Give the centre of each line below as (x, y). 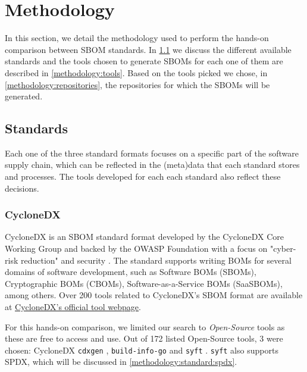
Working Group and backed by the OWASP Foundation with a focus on (136, 248)
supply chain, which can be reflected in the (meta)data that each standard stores (152, 165)
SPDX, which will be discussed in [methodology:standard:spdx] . (121, 362)
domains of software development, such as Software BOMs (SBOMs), (131, 272)
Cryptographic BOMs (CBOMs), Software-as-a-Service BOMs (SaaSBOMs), (144, 283)
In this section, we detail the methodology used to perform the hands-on (137, 38)
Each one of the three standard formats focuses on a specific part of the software (152, 153)
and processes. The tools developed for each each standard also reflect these (143, 176)
